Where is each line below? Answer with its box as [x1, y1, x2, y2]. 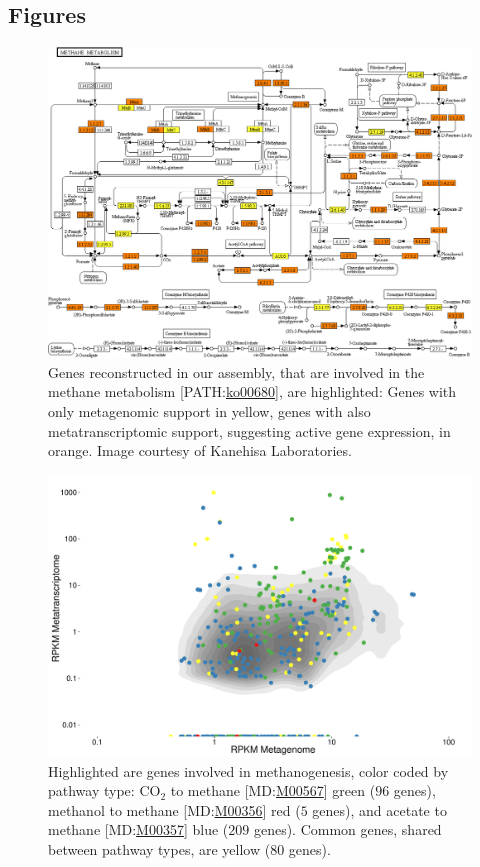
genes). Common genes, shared [253, 819, 442, 840]
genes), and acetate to [312, 799, 447, 820]
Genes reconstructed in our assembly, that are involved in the [48, 361, 425, 382]
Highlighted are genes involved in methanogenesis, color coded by [48, 760, 449, 781]
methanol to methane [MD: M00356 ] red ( [48, 799, 301, 820]
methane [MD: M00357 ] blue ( [48, 819, 229, 840]
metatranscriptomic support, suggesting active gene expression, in [48, 420, 451, 441]
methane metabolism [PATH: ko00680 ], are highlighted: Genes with [48, 381, 457, 402]
